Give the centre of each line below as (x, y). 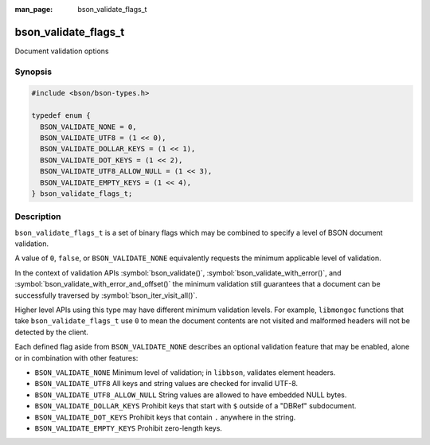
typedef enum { (61, 116)
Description (38, 217)
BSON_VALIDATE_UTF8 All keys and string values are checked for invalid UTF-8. (166, 384)
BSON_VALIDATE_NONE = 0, (88, 127)
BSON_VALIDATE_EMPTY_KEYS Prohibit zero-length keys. (129, 428)
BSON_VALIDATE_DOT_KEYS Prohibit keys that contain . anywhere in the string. (165, 417)
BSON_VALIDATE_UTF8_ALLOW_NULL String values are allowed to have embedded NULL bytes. (191, 395)
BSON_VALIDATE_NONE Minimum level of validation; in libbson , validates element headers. (185, 373)
